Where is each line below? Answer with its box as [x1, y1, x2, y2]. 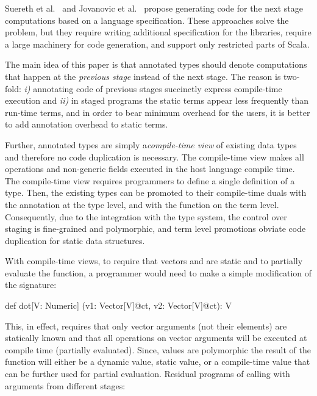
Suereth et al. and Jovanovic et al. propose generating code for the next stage [5, 2, 303, 14]
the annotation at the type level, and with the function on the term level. [5, 198, 279, 211]
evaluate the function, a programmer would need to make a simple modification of [5, 266, 312, 279]
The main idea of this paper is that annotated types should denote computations [5, 58, 307, 71]
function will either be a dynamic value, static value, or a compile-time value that [5, 355, 310, 368]
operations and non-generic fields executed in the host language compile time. [5, 162, 295, 175]
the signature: [5, 278, 57, 291]
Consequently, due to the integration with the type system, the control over [5, 210, 287, 223]
